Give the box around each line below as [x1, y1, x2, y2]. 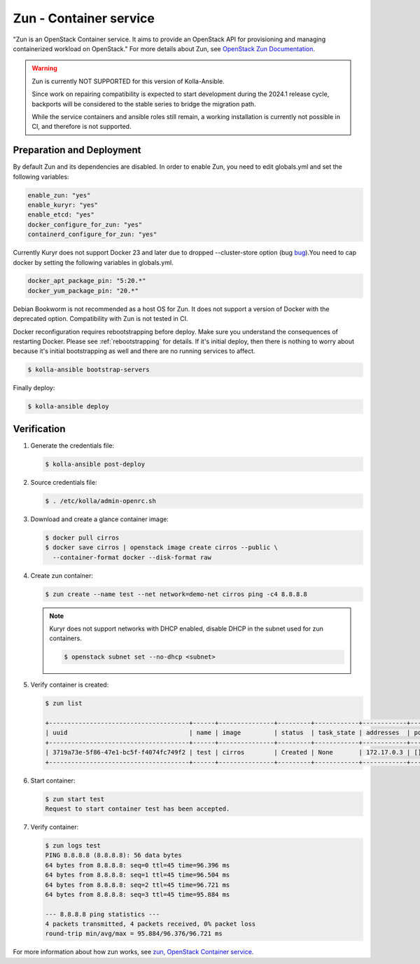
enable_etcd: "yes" [27, 211, 94, 219]
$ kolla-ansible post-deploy [45, 460, 146, 468]
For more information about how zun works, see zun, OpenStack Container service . [13, 948, 254, 956]
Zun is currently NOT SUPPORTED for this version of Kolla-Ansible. [31, 77, 225, 85]
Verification [13, 422, 66, 434]
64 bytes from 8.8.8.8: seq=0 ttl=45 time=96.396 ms [45, 861, 230, 869]
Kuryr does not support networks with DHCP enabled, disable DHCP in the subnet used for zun [49, 624, 323, 633]
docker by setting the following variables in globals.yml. [13, 258, 174, 266]
